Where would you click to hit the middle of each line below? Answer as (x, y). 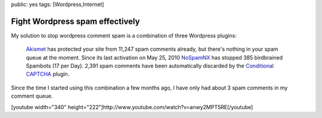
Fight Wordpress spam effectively (75, 21)
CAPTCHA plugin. (48, 74)
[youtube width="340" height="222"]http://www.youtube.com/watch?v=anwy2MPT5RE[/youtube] (132, 107)
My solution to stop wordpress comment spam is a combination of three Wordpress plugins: (124, 35)
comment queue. (32, 96)
